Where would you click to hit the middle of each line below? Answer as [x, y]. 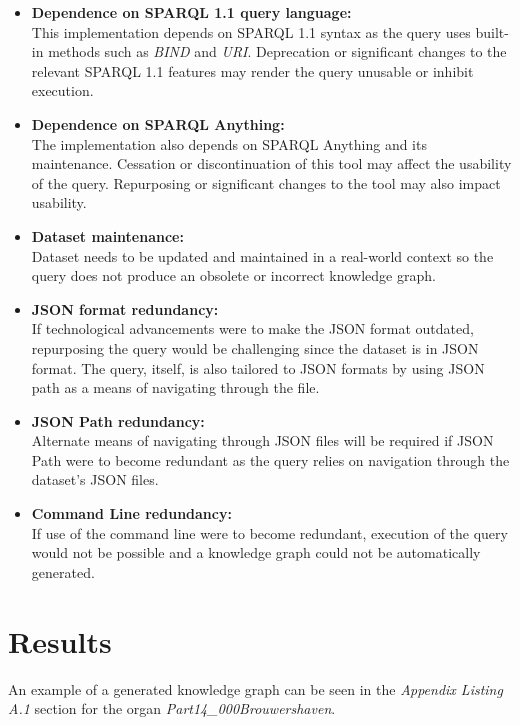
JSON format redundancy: [125, 308]
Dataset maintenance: [107, 235]
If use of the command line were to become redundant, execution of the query [269, 532]
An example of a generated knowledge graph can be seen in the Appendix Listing [255, 688]
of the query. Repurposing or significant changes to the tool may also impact [266, 182]
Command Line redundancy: [131, 513]
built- [492, 31]
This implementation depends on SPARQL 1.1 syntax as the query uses [251, 31]
